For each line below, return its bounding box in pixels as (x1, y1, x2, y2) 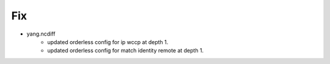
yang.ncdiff (26, 30, 56, 37)
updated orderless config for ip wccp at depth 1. (47, 38, 169, 45)
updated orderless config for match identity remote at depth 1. (47, 47, 204, 54)
